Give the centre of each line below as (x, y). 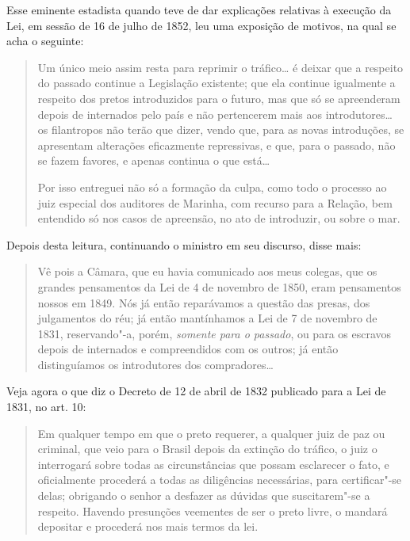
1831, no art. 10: (46, 407)
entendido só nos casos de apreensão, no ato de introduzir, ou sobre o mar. (219, 218)
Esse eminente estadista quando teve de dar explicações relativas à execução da (199, 10)
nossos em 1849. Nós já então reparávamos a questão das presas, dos (204, 302)
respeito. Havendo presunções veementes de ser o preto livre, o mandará (213, 511)
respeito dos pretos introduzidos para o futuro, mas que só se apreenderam (219, 98)
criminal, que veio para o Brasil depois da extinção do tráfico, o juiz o (207, 449)
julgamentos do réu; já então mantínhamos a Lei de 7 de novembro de (207, 318)
